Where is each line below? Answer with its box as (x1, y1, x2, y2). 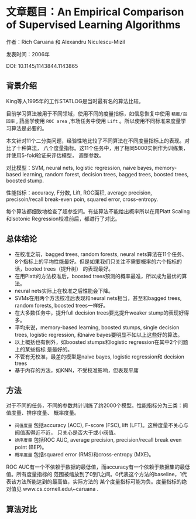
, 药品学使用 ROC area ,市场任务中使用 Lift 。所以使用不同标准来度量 (16, 117, 181, 124)
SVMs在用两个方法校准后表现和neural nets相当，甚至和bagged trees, (14, 294, 182, 302)
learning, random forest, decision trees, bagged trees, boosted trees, (22, 170, 189, 177)
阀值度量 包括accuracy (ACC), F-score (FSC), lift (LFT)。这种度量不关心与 (14, 422, 189, 429)
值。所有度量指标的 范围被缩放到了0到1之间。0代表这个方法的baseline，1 (6, 471, 183, 478)
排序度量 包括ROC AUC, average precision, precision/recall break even (14, 436, 182, 443)
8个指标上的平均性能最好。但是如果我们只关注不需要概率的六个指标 (14, 258, 177, 265)
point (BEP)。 (14, 443, 47, 451)
